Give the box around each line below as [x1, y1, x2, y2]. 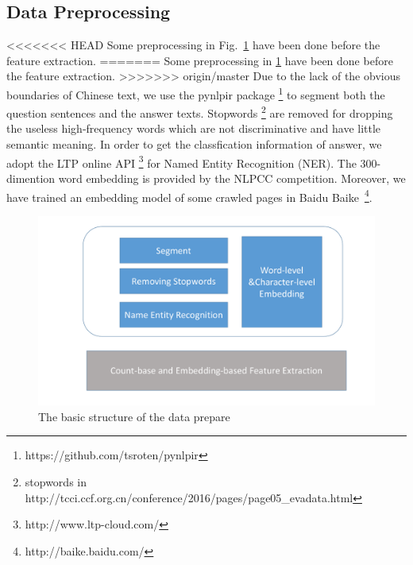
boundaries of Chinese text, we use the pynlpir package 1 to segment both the [6, 83, 385, 103]
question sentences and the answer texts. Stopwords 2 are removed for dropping [6, 103, 393, 121]
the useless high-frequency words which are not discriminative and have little [6, 120, 381, 137]
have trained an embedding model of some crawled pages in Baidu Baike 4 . [6, 186, 372, 205]
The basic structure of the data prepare [38, 408, 230, 424]
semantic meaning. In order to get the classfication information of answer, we [6, 136, 382, 153]
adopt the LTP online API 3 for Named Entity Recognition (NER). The [6, 152, 357, 171]
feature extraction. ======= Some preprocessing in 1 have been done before [6, 52, 393, 68]
